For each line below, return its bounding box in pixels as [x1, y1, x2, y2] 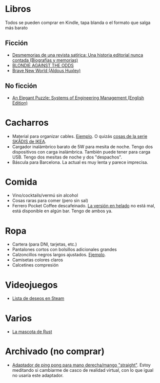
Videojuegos [5, 279, 58, 291]
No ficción [5, 82, 38, 90]
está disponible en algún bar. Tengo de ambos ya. [12, 208, 113, 214]
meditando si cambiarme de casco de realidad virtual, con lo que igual [12, 367, 154, 373]
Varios [5, 313, 32, 324]
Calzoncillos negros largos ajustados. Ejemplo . [12, 252, 106, 258]
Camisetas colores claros [12, 257, 63, 263]
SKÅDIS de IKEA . [12, 138, 46, 144]
